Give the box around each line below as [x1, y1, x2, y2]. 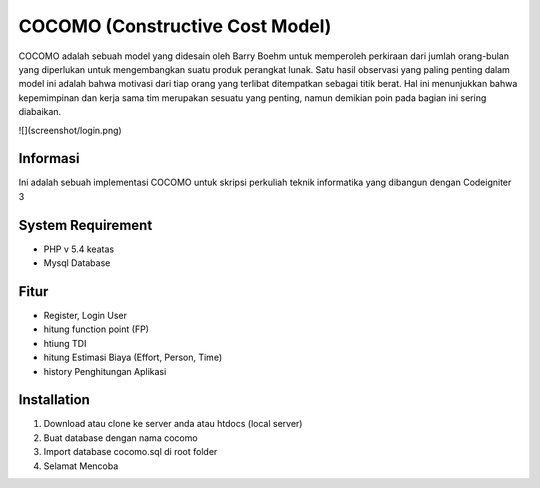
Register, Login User [43, 310, 128, 321]
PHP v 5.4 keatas [43, 243, 115, 255]
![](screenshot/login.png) [18, 124, 122, 136]
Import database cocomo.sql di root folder [43, 446, 218, 458]
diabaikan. [18, 106, 62, 118]
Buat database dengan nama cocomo [43, 431, 199, 444]
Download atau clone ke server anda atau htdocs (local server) [43, 418, 303, 430]
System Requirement [18, 216, 153, 234]
